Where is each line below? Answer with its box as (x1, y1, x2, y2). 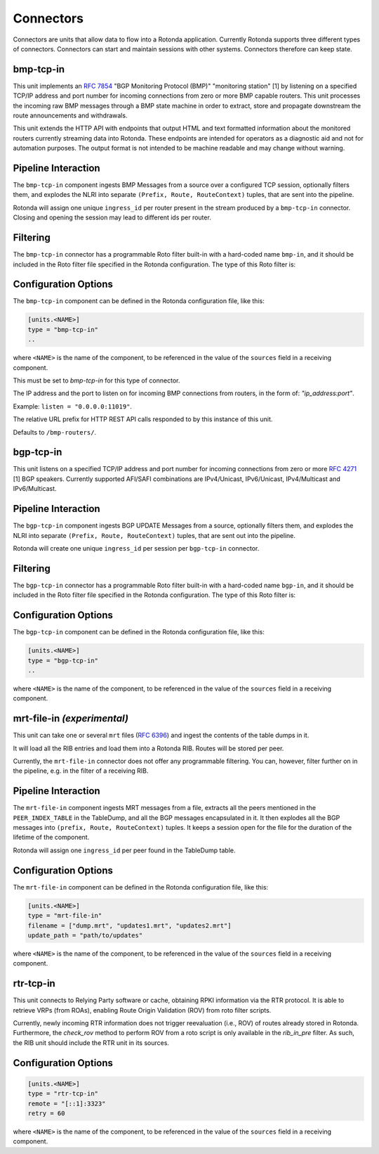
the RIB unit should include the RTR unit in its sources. (13, 1038, 170, 1047)
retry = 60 (27, 1109, 65, 1117)
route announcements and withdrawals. (13, 111, 128, 120)
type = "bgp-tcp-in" (27, 656, 98, 665)
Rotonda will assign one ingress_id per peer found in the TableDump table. (13, 846, 236, 854)
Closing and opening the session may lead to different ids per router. (13, 213, 212, 222)
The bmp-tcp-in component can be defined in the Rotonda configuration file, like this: (13, 297, 265, 305)
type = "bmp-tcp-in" (27, 326, 98, 333)
